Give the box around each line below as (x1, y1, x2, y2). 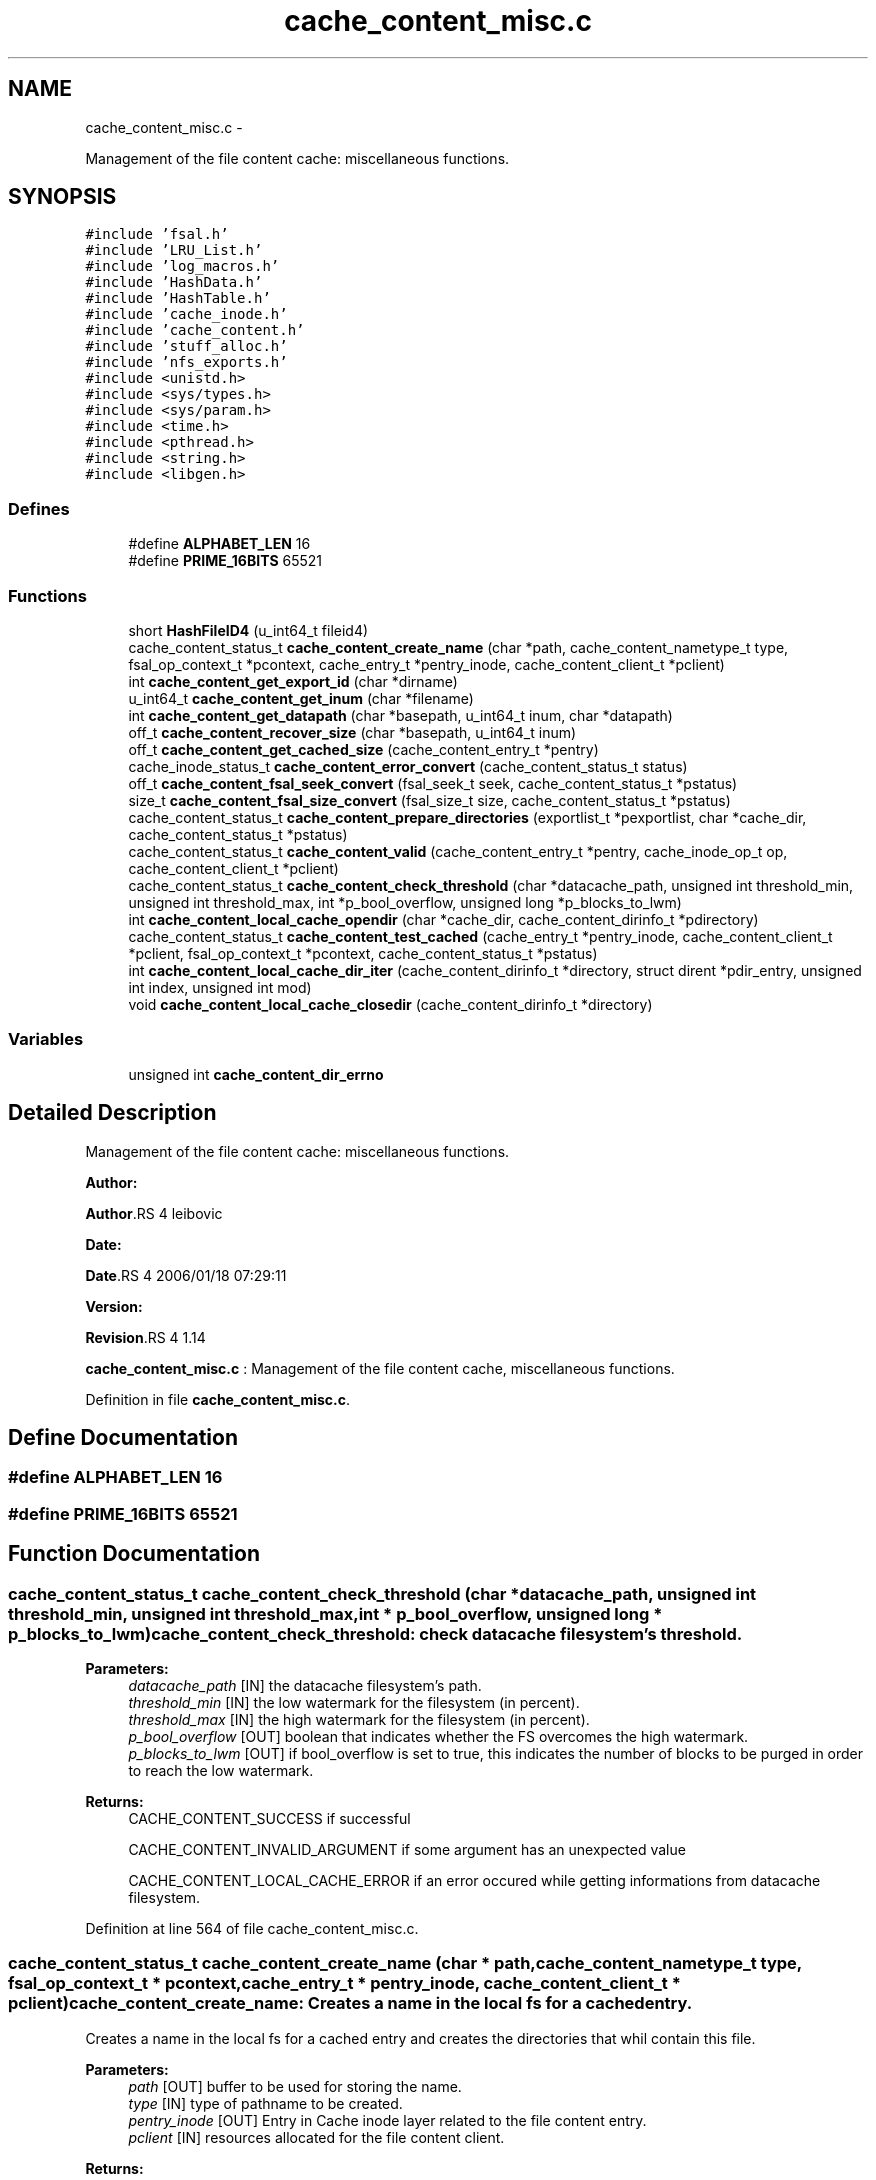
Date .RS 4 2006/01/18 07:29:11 (85, 1266, 287, 1284)
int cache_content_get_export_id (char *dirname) (128, 672, 458, 690)
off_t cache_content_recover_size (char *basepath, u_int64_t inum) (128, 723, 577, 741)
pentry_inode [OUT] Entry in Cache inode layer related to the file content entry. (128, 2111, 647, 2129)
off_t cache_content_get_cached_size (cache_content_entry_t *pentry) (128, 740, 599, 758)
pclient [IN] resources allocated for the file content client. (128, 2128, 505, 2146)
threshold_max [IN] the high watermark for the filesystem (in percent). (128, 1710, 590, 1728)
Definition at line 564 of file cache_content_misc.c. (85, 1919, 419, 1937)
